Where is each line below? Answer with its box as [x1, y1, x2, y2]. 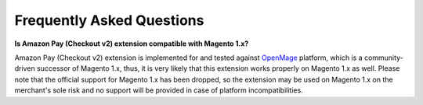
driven [14, 64, 35, 73]
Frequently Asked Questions [14, 12, 204, 29]
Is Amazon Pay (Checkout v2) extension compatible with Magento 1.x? [14, 39, 249, 48]
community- [364, 53, 403, 62]
